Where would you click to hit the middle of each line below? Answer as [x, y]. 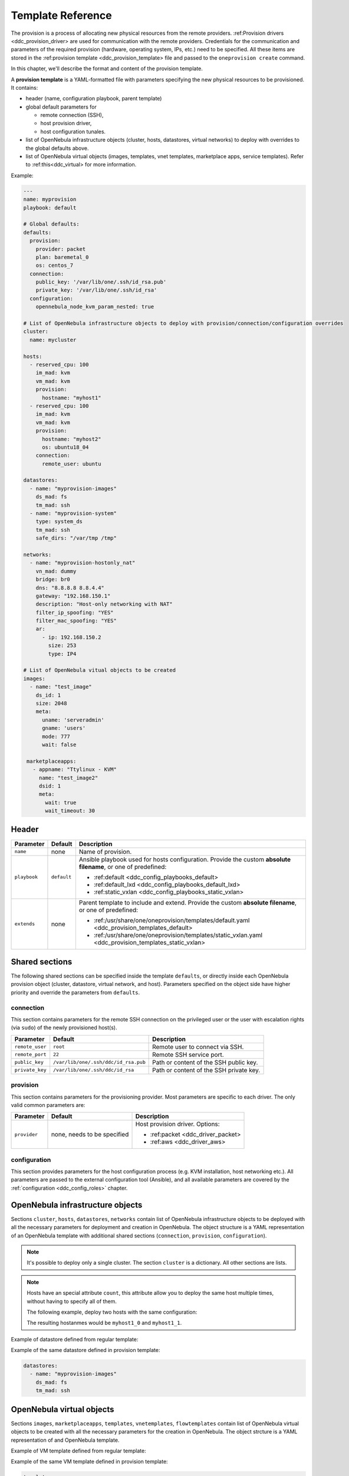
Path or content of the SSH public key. [205, 1062]
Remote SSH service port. [188, 1054]
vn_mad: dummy [56, 571]
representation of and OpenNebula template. [65, 1440]
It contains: [24, 87]
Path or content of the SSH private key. [206, 1070]
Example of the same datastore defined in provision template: [85, 1350]
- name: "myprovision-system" [73, 513]
